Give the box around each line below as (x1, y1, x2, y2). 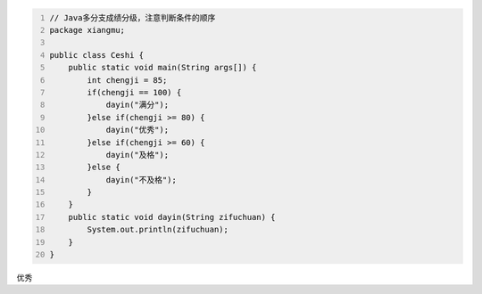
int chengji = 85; (87, 75, 168, 85)
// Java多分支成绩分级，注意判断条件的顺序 (49, 12, 216, 22)
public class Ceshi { (49, 50, 145, 60)
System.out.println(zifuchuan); (87, 225, 229, 235)
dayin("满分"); (105, 100, 170, 110)
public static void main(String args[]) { (68, 62, 257, 73)
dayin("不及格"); (105, 175, 178, 184)
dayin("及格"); (105, 150, 170, 159)
